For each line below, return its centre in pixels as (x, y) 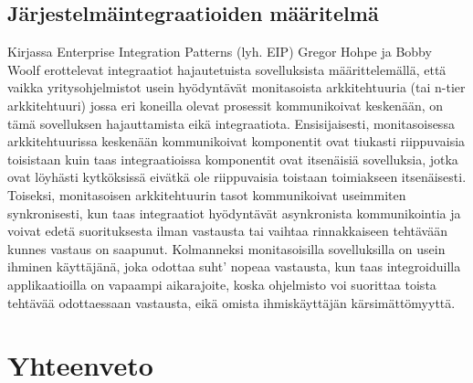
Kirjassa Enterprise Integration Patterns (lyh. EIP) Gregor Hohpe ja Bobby (220, 52)
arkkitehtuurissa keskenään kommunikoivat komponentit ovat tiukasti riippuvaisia (236, 141)
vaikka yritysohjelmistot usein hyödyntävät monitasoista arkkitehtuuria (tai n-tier (236, 87)
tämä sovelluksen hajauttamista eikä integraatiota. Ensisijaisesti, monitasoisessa (231, 123)
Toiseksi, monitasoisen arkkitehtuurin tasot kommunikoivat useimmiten (207, 194)
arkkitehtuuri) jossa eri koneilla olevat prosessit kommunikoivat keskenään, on (226, 105)
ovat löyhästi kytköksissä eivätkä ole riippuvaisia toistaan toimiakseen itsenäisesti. (237, 177)
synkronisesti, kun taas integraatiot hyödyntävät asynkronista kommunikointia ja (234, 213)
